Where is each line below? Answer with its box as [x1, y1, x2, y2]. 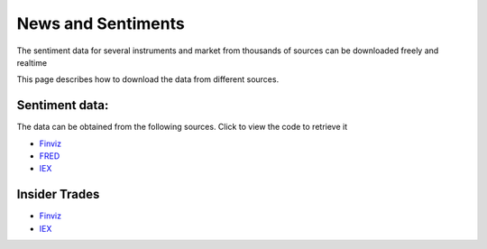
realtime [16, 57, 48, 68]
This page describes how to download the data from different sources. [16, 74, 280, 85]
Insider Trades [16, 187, 100, 202]
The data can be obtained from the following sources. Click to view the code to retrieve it [16, 122, 348, 133]
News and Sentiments [16, 14, 185, 33]
